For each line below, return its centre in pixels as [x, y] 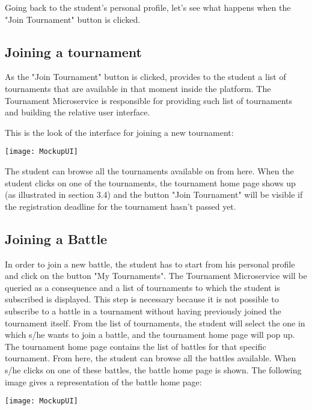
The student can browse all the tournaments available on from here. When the [149, 171]
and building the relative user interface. [78, 112]
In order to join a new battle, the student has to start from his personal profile [150, 264]
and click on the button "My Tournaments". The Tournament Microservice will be [156, 276]
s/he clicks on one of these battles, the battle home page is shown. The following [153, 369]
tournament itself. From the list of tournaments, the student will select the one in [155, 323]
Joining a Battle [56, 238]
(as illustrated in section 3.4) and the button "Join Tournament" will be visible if [154, 194]
